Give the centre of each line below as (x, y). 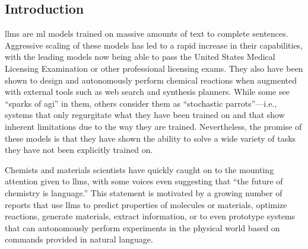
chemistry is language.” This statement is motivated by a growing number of (144, 192)
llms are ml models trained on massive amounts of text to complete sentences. (147, 33)
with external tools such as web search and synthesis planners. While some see (147, 92)
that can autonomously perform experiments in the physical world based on (142, 227)
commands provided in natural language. (79, 239)
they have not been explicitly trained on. (79, 150)
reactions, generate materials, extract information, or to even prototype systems (150, 216)
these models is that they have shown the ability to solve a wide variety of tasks (150, 138)
